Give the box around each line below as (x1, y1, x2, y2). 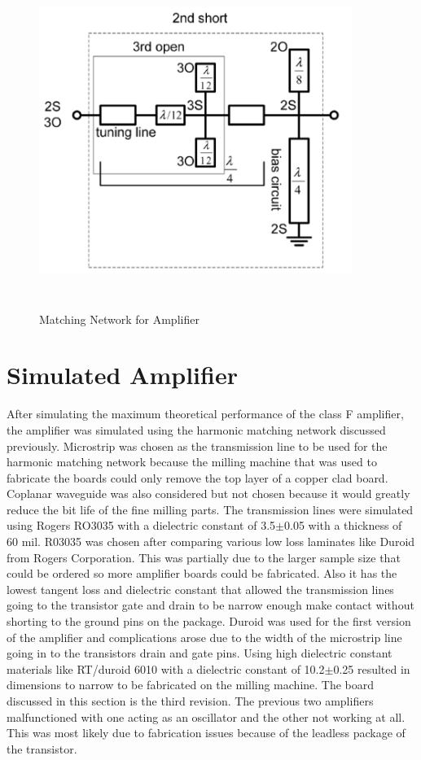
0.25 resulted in (333, 660, 410, 677)
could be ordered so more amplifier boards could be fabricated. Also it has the (7, 565, 397, 582)
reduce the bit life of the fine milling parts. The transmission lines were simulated (7, 500, 414, 518)
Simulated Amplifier (7, 358, 238, 391)
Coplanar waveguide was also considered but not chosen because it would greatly (7, 485, 410, 502)
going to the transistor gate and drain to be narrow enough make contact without (7, 596, 414, 614)
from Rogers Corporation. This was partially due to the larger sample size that (7, 548, 401, 566)
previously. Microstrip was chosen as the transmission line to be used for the (7, 437, 388, 454)
